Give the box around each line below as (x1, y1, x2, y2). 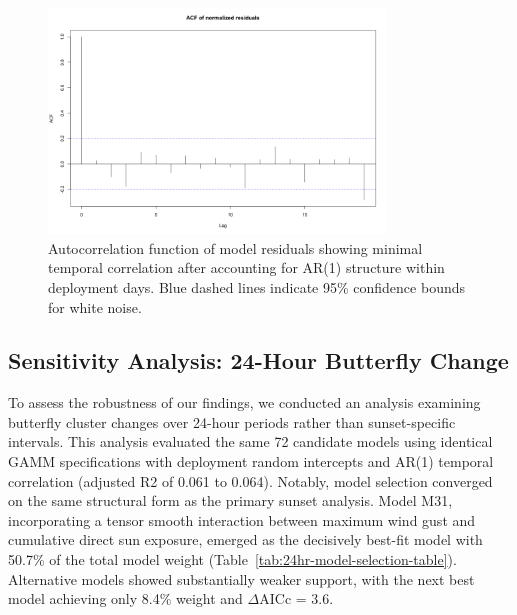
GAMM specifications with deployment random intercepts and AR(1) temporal (8, 451, 494, 472)
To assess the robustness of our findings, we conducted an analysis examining (8, 392, 481, 413)
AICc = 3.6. (259, 588, 334, 609)
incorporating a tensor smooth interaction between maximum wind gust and (8, 509, 476, 530)
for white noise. (48, 296, 142, 317)
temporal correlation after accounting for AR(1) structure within (48, 257, 445, 278)
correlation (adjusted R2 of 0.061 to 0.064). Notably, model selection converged (8, 470, 493, 491)
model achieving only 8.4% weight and (8, 588, 243, 609)
